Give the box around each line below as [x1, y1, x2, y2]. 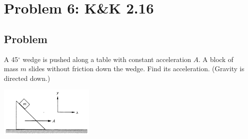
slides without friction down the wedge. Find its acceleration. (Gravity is [29, 63, 245, 74]
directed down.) [4, 73, 50, 83]
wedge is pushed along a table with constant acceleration [22, 54, 191, 64]
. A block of [198, 54, 233, 64]
